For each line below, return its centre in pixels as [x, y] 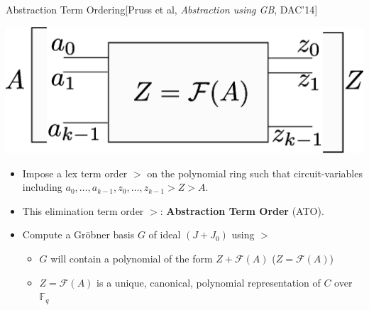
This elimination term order [83, 210]
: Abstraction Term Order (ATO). [242, 210]
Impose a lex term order [75, 173]
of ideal [165, 234]
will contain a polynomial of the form [132, 258]
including [42, 187]
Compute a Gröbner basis [78, 234]
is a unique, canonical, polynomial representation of [209, 282]
